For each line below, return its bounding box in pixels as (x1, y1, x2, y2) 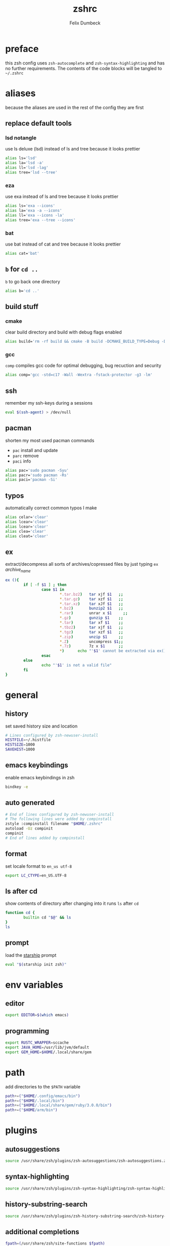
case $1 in (41, 587, 65, 592)
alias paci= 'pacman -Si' (5, 477, 58, 482)
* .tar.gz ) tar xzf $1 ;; (59, 596, 123, 601)
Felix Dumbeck (69, 20, 101, 26)
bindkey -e (5, 784, 28, 789)
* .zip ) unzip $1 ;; (59, 634, 123, 640)
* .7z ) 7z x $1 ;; (59, 644, 123, 649)
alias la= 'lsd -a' (5, 161, 44, 166)
